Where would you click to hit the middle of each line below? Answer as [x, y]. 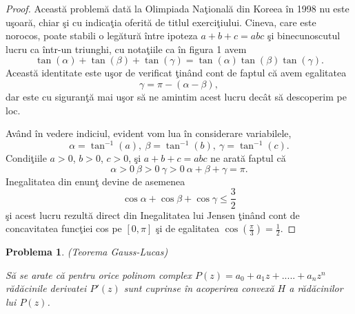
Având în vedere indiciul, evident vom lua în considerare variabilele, [149, 133]
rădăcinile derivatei [46, 288]
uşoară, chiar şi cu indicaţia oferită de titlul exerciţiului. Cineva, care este [161, 22]
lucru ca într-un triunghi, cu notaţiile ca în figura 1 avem [126, 49]
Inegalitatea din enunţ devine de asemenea [95, 181]
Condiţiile [26, 158]
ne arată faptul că [248, 158]
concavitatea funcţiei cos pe [64, 228]
